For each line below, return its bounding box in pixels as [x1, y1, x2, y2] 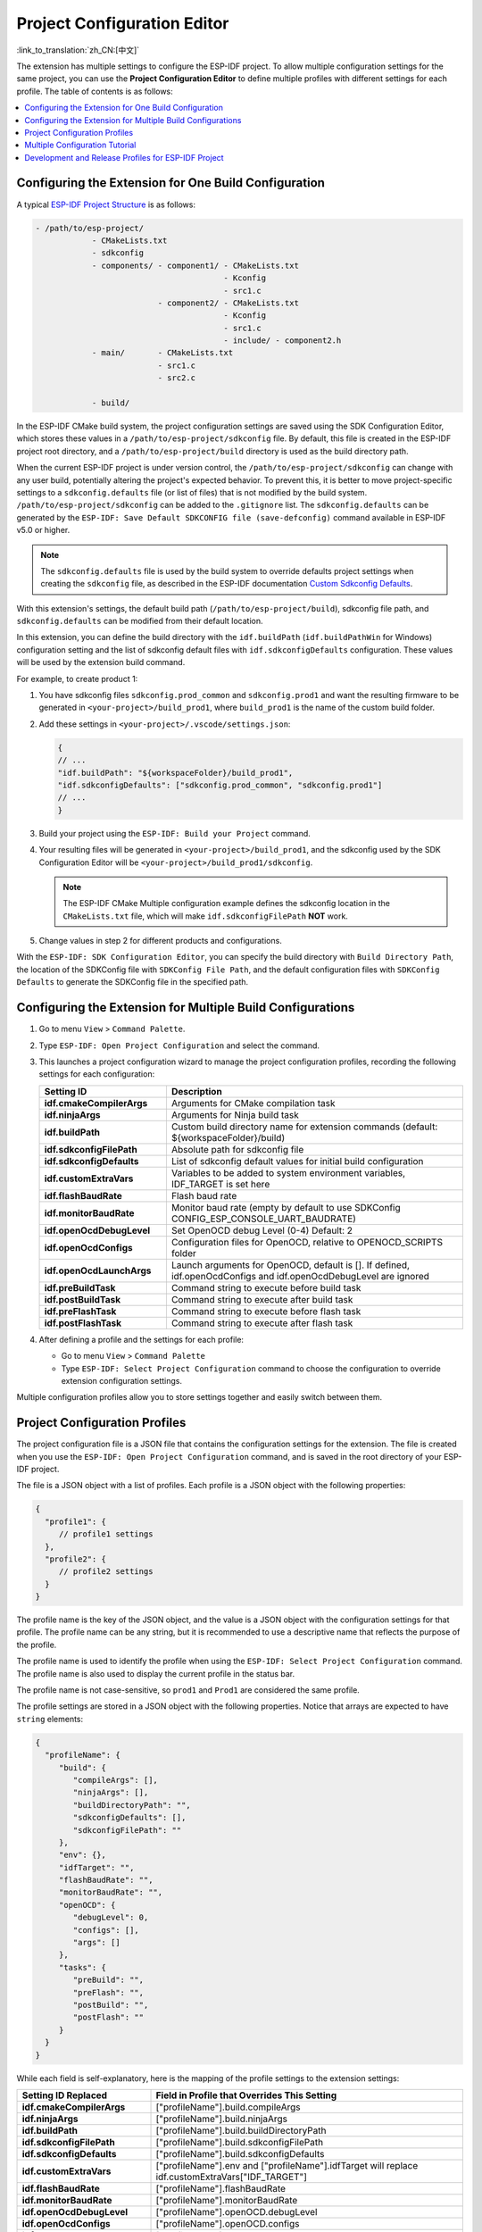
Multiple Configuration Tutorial [24, 139, 137, 151]
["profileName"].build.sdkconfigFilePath [155, 2136, 324, 2148]
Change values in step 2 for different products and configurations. [38, 936, 283, 946]
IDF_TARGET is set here [170, 1178, 270, 1190]
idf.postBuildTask [44, 1293, 121, 1305]
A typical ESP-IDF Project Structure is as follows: [16, 199, 196, 210]
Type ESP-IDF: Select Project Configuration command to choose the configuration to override [61, 1362, 441, 1374]
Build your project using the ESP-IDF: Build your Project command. [38, 828, 312, 838]
